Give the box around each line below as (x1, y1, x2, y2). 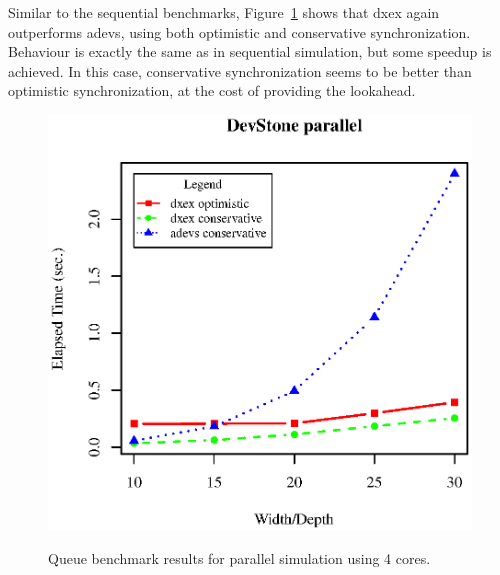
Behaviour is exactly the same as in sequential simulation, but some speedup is (8, 41, 492, 62)
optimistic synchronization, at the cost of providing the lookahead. (8, 80, 416, 101)
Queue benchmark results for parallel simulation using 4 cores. (48, 548, 431, 569)
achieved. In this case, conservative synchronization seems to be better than (8, 60, 472, 81)
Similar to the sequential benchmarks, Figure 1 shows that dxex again (8, 2, 440, 22)
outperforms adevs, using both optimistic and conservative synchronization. (8, 21, 471, 42)
